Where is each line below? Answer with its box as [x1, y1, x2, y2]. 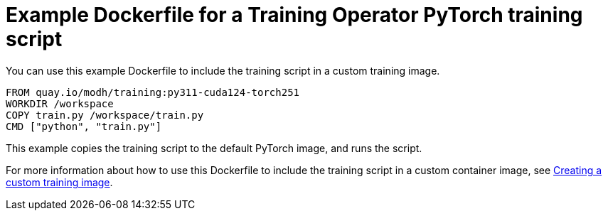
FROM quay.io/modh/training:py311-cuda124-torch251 [6, 86, 300, 98]
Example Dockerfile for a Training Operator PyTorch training [6, 3, 583, 27]
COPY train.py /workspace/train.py [6, 109, 204, 121]
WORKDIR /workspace [6, 97, 114, 109]
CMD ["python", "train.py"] [6, 120, 162, 132]
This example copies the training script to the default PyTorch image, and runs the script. [6, 141, 422, 154]
